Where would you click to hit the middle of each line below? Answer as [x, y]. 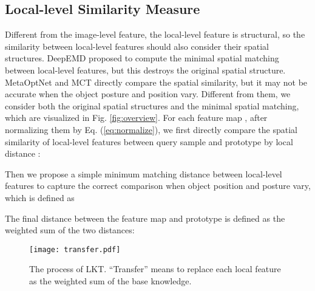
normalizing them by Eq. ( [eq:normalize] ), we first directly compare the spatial [151, 129]
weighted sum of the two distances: [70, 230]
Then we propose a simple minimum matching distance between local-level [144, 173]
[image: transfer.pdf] [75, 249]
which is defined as [40, 197]
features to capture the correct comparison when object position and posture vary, [158, 186]
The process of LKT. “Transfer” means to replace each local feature [155, 269]
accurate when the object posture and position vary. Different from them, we [148, 94]
